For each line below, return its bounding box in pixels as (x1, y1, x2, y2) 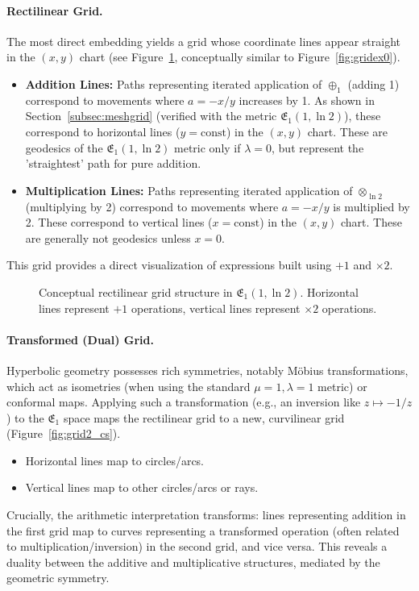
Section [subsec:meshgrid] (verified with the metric (25, 107, 277, 124)
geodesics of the (25, 139, 103, 156)
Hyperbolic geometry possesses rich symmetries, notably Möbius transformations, (6, 361, 409, 378)
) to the (6, 409, 44, 426)
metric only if (174, 139, 241, 156)
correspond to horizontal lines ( (25, 123, 180, 139)
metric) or (317, 377, 367, 394)
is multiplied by (333, 198, 410, 214)
